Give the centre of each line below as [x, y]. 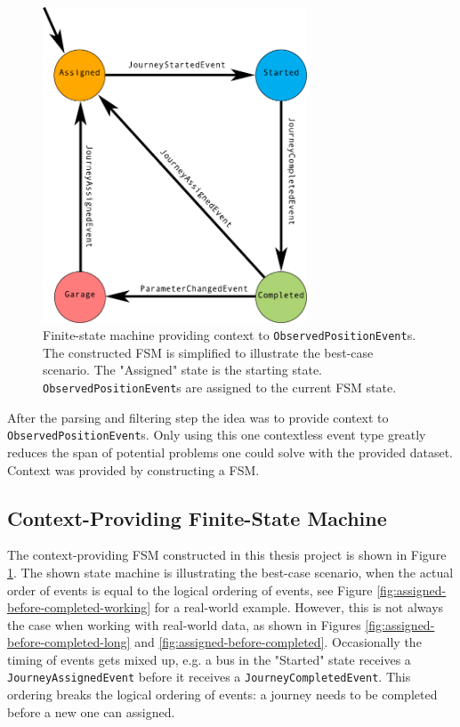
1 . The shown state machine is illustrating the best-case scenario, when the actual [230, 572]
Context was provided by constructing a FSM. [133, 469]
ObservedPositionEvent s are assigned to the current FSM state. [220, 388]
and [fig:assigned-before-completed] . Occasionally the [278, 642]
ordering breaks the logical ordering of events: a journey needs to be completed [222, 695]
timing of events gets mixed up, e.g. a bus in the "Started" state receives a [209, 659]
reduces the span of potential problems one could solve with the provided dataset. [230, 452]
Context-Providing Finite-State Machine [197, 517]
